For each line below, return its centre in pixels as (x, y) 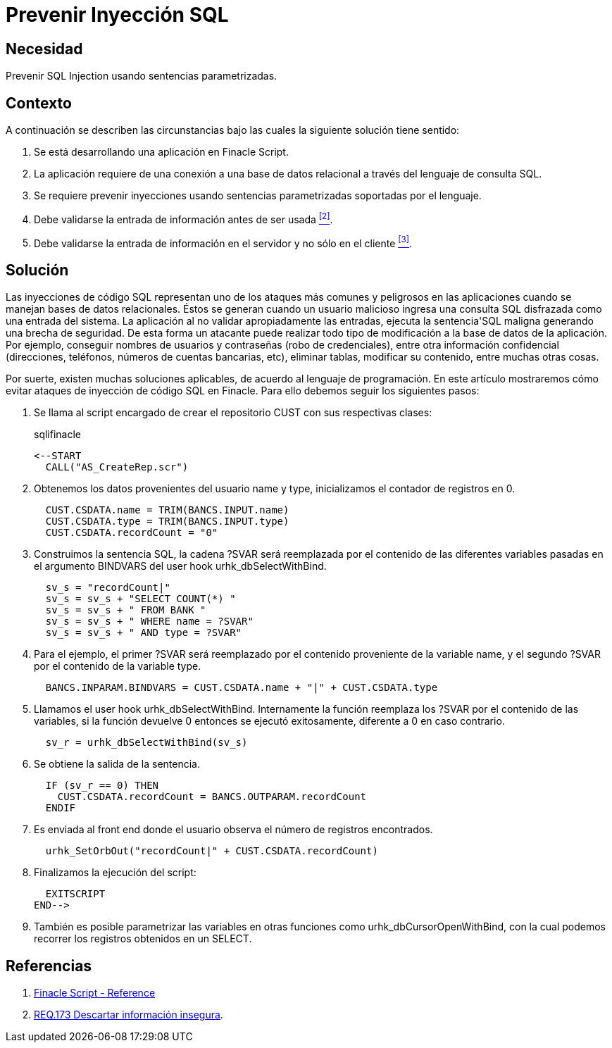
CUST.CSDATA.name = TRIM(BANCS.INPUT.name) (167, 510)
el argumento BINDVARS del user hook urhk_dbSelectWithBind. (180, 566)
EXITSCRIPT (75, 894)
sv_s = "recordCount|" (108, 588)
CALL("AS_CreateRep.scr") (117, 467)
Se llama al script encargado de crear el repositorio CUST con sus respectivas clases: (233, 413)
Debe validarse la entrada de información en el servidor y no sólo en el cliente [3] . (223, 242)
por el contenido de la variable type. (118, 666)
